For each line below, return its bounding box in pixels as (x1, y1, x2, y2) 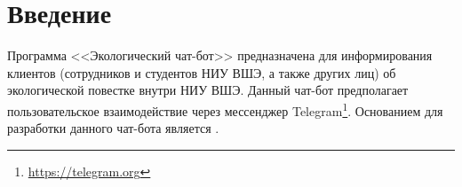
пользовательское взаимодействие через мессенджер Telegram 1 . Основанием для (7, 98, 443, 120)
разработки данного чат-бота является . (7, 119, 219, 137)
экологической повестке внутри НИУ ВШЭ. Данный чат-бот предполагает (7, 81, 409, 99)
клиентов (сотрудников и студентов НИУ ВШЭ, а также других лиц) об (7, 63, 396, 82)
